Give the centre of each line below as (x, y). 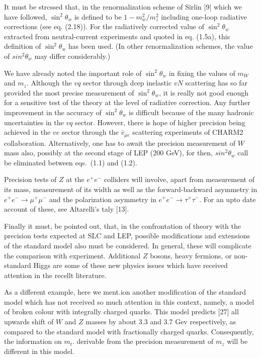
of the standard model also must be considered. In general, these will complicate (128, 245)
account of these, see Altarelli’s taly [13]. (67, 209)
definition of (23, 46)
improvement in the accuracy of (53, 112)
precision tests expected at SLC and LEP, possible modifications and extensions (127, 236)
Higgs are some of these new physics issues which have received (130, 265)
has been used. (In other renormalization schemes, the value (160, 46)
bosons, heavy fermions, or (191, 255)
